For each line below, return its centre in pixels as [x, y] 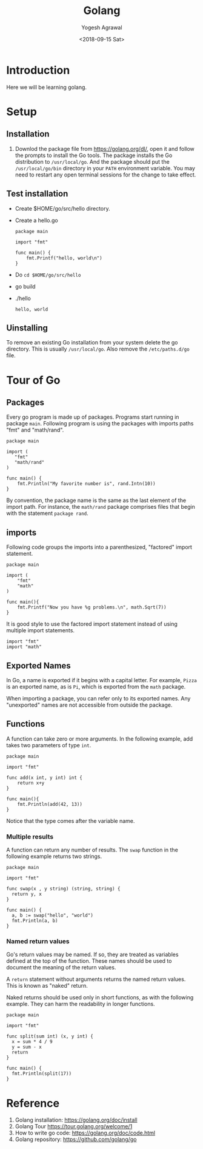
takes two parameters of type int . [49, 745]
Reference [33, 1103]
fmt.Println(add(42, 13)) [50, 804]
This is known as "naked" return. [47, 986]
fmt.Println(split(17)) [42, 1074]
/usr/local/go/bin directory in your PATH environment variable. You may [105, 168]
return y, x [27, 894]
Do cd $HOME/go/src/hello [48, 274]
